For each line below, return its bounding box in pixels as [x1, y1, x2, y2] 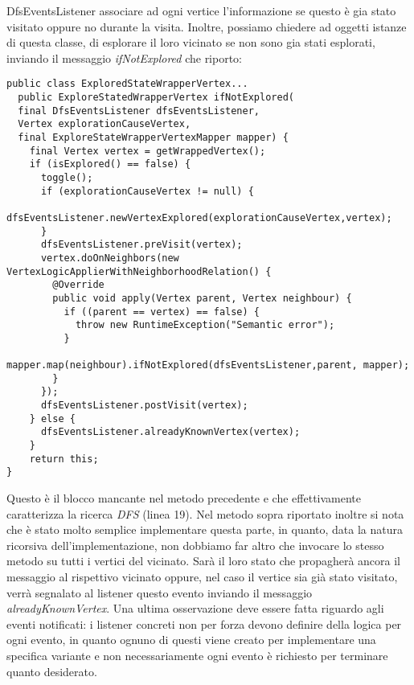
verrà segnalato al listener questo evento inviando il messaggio [6, 584, 313, 601]
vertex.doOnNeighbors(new [40, 252, 179, 264]
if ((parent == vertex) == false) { [64, 306, 260, 318]
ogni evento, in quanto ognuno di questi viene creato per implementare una [6, 631, 376, 648]
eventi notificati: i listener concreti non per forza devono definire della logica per [6, 615, 402, 632]
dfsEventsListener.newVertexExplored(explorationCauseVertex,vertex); [6, 211, 392, 224]
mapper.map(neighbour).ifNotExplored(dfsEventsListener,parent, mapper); [6, 359, 410, 371]
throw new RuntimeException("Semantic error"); [75, 319, 335, 331]
